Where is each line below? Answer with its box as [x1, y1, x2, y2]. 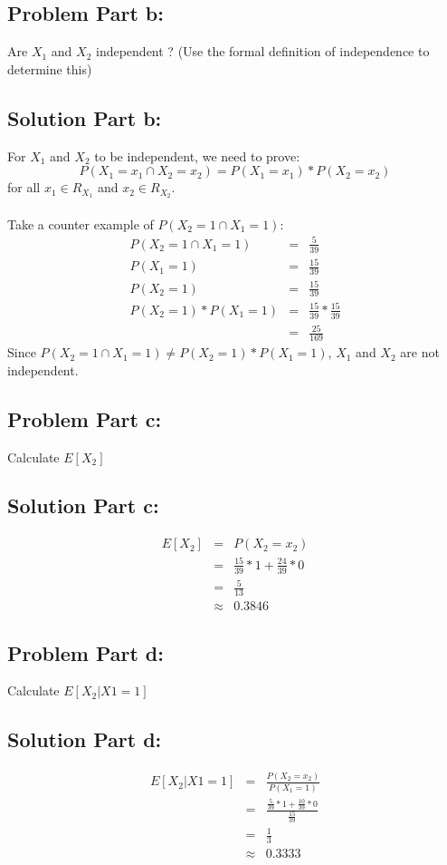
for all [7, 178, 41, 197]
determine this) [7, 59, 92, 78]
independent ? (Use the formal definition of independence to [96, 42, 430, 61]
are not [400, 343, 440, 362]
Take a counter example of [7, 214, 154, 233]
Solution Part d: [7, 725, 162, 753]
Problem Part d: [7, 638, 164, 666]
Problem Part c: [7, 404, 162, 432]
